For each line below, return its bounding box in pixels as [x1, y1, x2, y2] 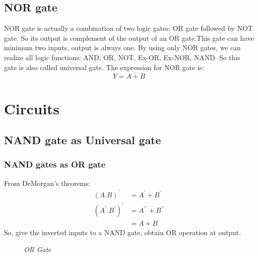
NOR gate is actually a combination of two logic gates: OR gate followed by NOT [4, 23, 253, 33]
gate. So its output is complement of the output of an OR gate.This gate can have [4, 32, 254, 43]
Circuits [4, 98, 60, 118]
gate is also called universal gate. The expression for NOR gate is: [4, 62, 204, 72]
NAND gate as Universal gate [4, 132, 161, 148]
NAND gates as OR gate [4, 158, 106, 171]
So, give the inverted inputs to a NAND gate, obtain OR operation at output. [4, 227, 241, 238]
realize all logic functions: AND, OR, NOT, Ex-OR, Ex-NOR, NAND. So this [4, 52, 241, 62]
